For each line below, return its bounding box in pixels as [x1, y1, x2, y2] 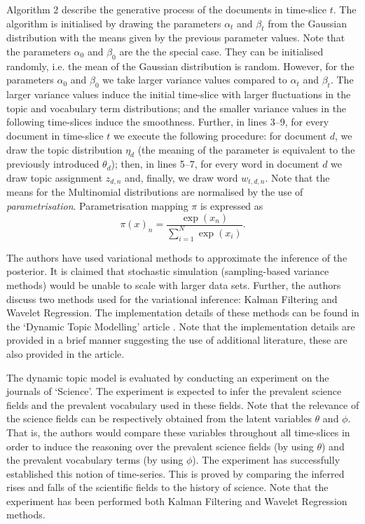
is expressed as [200, 198, 263, 213]
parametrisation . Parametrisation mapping [6, 198, 188, 213]
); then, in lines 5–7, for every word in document [111, 156, 319, 171]
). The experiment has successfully [192, 452, 340, 467]
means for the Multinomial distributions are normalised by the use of [6, 184, 303, 199]
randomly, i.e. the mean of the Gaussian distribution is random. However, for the [6, 58, 354, 73]
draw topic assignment [6, 170, 103, 184]
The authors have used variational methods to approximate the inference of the [6, 250, 347, 264]
